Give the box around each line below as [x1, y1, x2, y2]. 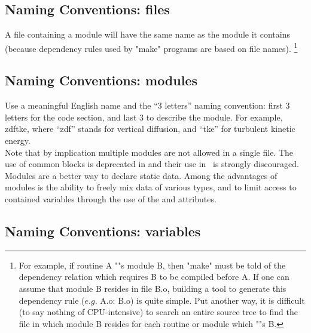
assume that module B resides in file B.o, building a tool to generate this [19, 282, 286, 294]
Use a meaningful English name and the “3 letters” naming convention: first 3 [5, 99, 290, 112]
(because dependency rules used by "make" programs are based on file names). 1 [5, 40, 298, 54]
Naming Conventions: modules [5, 71, 198, 90]
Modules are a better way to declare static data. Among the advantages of [5, 169, 278, 181]
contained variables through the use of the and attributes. [5, 193, 217, 205]
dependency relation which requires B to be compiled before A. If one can [19, 270, 289, 283]
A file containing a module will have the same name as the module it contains [5, 28, 290, 41]
